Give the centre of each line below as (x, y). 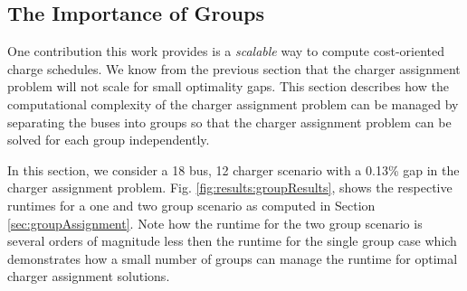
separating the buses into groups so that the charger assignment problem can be (229, 122)
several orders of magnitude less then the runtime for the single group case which (232, 241)
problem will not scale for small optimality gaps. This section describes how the (228, 86)
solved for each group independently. (109, 140)
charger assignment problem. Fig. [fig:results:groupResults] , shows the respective (230, 188)
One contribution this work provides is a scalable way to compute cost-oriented (226, 51)
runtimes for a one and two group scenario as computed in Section (191, 205)
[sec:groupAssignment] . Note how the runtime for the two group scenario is (215, 223)
